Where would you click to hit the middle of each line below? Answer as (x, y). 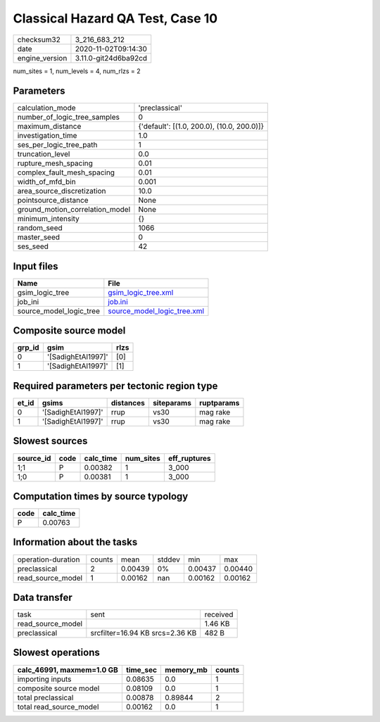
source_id (34, 458)
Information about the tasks (75, 542)
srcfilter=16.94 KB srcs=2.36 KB (144, 633)
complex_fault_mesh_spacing (66, 172)
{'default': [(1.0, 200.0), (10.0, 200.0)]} (201, 127)
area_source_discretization (62, 191)
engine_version (42, 58)
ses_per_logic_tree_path (57, 145)
